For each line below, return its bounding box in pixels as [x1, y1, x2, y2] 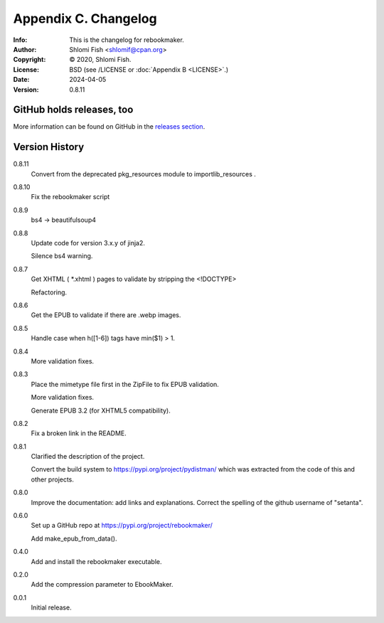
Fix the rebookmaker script [31, 193, 110, 201]
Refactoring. [31, 288, 68, 297]
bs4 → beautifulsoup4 [31, 215, 96, 224]
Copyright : [13, 55, 46, 64]
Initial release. [31, 603, 72, 612]
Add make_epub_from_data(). [31, 534, 117, 543]
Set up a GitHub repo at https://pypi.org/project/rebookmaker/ [31, 521, 213, 530]
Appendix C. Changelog [13, 11, 157, 26]
